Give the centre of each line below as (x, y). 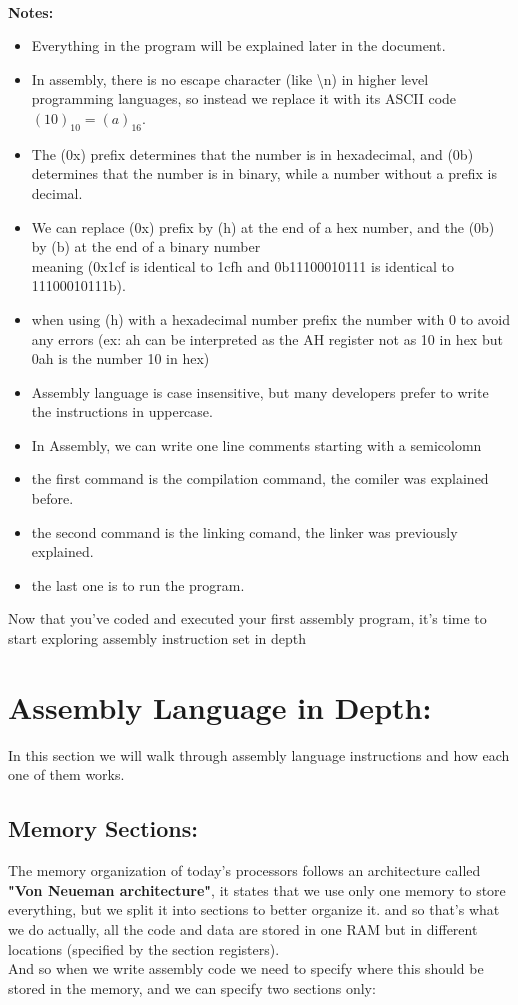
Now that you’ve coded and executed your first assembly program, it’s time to (247, 618)
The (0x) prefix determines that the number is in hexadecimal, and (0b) (252, 153)
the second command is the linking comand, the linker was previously (244, 531)
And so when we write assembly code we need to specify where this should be (246, 968)
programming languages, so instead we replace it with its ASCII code (244, 98)
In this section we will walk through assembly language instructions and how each (259, 754)
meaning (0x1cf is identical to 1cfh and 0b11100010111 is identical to (242, 265)
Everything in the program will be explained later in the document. (238, 45)
